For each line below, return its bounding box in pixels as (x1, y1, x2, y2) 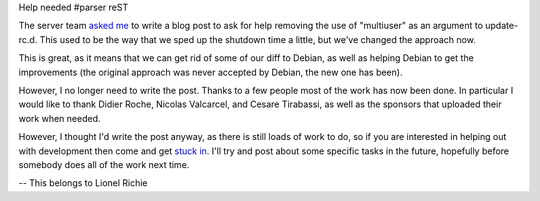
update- (485, 20, 519, 32)
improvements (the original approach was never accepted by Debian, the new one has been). (18, 66, 403, 78)
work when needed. (18, 112, 101, 124)
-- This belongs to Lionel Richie (18, 177, 149, 189)
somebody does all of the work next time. (18, 158, 190, 170)
